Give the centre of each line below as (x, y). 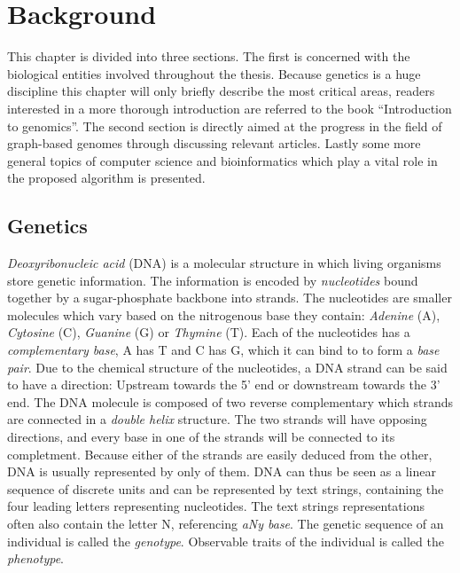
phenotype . (36, 558)
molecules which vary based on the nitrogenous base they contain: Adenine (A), (224, 314)
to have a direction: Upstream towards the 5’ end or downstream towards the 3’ (224, 385)
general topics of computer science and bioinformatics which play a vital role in (222, 160)
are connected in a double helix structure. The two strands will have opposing (217, 419)
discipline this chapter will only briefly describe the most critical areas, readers (221, 91)
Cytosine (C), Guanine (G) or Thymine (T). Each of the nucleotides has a (209, 332)
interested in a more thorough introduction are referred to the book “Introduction (230, 108)
